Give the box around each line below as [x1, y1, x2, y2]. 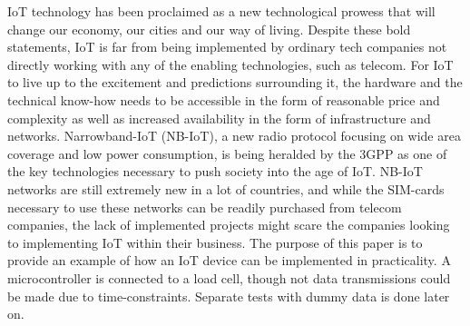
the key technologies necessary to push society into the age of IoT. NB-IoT [7, 162, 423, 181]
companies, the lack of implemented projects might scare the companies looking [7, 215, 450, 234]
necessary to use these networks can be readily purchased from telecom [7, 197, 402, 216]
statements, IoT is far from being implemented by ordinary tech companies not [7, 37, 447, 56]
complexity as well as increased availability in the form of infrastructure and [7, 108, 431, 127]
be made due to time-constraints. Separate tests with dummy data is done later [7, 286, 450, 305]
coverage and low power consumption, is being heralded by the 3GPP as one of [7, 143, 447, 163]
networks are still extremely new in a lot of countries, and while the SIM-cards [7, 179, 445, 198]
